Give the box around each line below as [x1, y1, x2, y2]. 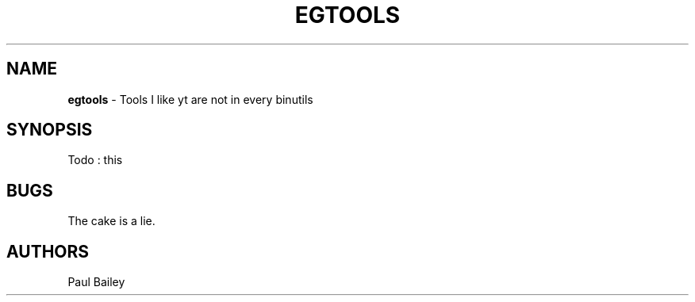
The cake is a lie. [67, 214, 156, 228]
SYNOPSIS [6, 120, 93, 140]
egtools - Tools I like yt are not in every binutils [67, 92, 313, 106]
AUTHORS [6, 241, 90, 262]
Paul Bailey [67, 275, 125, 289]
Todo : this [67, 153, 123, 167]
